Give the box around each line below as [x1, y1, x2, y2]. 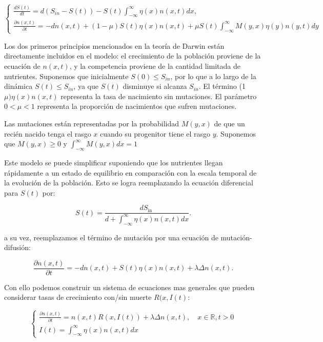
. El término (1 [198, 81, 246, 91]
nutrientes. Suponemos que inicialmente [4, 70, 129, 81]
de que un [214, 118, 245, 128]
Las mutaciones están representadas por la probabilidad [4, 118, 179, 128]
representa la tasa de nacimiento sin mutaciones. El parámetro [60, 90, 257, 101]
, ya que [73, 81, 98, 91]
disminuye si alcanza [123, 81, 187, 91]
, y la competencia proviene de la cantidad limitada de [69, 61, 240, 71]
